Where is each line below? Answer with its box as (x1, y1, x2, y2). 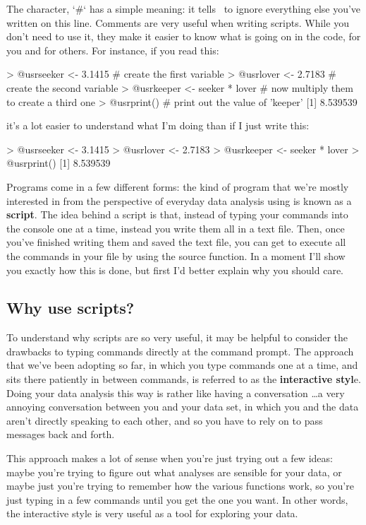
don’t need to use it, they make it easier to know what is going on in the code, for (6, 29, 361, 44)
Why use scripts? (6, 297, 135, 319)
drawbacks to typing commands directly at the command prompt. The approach (6, 343, 354, 358)
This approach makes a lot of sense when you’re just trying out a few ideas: (6, 451, 333, 466)
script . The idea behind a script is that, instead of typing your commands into (6, 207, 348, 222)
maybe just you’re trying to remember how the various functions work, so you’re (6, 478, 354, 493)
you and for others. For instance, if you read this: (6, 42, 219, 57)
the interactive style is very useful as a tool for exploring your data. (6, 506, 298, 521)
